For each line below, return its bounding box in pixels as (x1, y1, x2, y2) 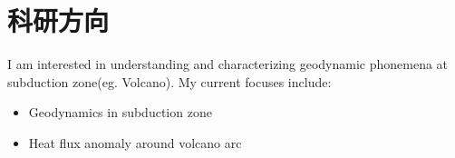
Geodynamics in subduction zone (28, 103, 212, 122)
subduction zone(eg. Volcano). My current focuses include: (7, 72, 332, 91)
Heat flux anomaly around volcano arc (28, 133, 242, 152)
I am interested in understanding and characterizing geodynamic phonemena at (7, 54, 449, 74)
